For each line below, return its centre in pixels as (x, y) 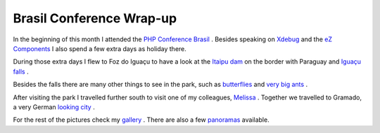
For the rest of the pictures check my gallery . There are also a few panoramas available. (141, 120)
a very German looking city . (54, 107)
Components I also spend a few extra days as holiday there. (100, 48)
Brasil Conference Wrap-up (95, 18)
